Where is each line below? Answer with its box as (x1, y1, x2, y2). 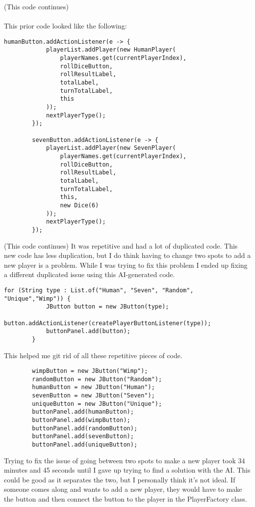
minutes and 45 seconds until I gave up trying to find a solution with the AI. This (4, 465, 251, 475)
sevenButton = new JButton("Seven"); (32, 392, 155, 399)
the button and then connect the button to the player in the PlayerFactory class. (4, 494, 247, 504)
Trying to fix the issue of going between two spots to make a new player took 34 (4, 455, 245, 465)
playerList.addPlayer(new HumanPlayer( (46, 46, 176, 54)
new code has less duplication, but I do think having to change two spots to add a (4, 250, 251, 260)
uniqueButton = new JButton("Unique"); (32, 400, 162, 407)
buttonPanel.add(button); (46, 328, 130, 335)
